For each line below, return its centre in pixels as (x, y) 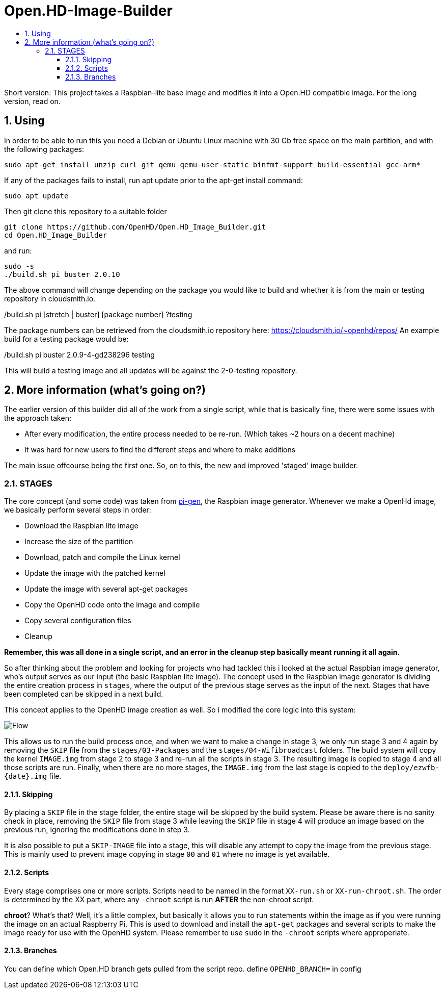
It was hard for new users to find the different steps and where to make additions (160, 450)
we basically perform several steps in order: (78, 510)
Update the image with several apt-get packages (106, 589)
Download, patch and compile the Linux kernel (102, 557)
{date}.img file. (33, 776)
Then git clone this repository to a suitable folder (86, 211)
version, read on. (32, 101)
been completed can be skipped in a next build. (84, 694)
